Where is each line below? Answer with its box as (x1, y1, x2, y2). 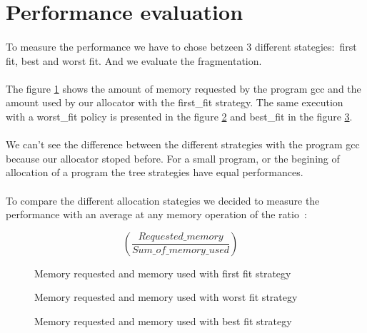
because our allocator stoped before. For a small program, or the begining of (6, 150, 340, 165)
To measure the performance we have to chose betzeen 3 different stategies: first (6, 39, 357, 53)
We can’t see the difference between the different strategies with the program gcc (6, 137, 360, 152)
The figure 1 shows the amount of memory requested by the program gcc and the (6, 81, 361, 96)
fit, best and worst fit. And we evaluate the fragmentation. (6, 53, 262, 68)
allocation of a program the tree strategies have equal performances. (6, 165, 303, 180)
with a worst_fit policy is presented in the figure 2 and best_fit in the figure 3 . (6, 108, 353, 123)
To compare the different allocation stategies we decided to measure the (6, 193, 320, 208)
